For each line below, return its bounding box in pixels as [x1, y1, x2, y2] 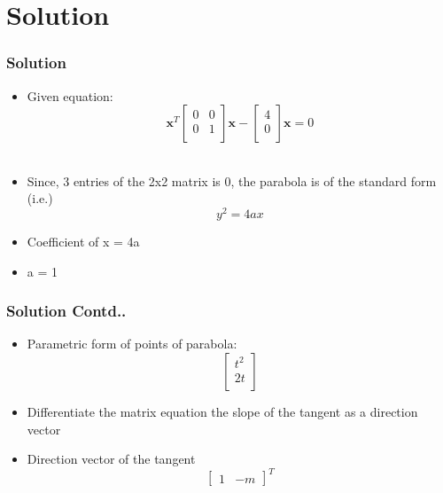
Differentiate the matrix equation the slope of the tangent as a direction [27, 403, 418, 421]
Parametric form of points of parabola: [27, 334, 237, 353]
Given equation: [27, 86, 113, 105]
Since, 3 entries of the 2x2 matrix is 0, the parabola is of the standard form [27, 171, 437, 190]
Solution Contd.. [6, 300, 127, 322]
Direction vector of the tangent [27, 450, 196, 468]
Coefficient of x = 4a [27, 232, 140, 251]
